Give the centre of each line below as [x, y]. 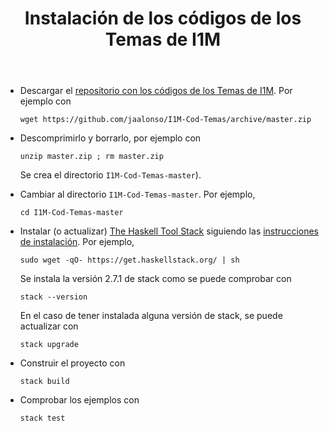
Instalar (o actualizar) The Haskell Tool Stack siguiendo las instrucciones [169, 231]
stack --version [53, 297]
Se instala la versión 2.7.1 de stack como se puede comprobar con [155, 279]
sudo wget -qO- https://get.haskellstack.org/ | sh [129, 260]
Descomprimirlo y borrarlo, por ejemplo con [110, 138]
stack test [42, 418]
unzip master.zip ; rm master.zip [91, 157]
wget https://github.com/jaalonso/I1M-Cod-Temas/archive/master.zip [165, 120]
